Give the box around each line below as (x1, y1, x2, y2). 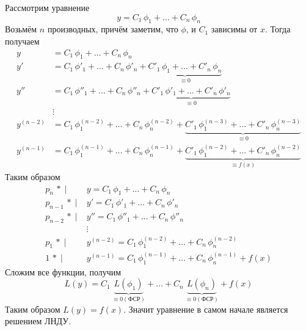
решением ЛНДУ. (5, 315, 71, 327)
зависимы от (211, 23, 258, 35)
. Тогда (264, 23, 291, 35)
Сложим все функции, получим (5, 265, 122, 278)
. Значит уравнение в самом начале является (123, 302, 288, 315)
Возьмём (5, 23, 37, 35)
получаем (5, 34, 40, 47)
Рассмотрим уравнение (5, 1, 90, 13)
